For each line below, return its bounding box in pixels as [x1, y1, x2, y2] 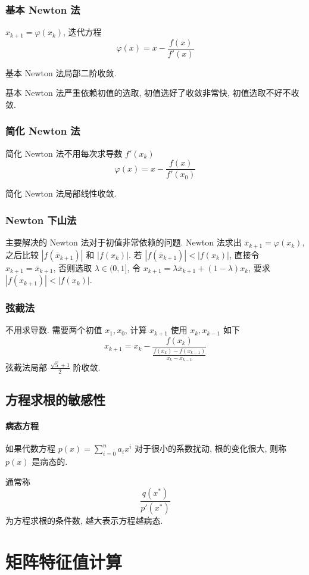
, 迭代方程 [63, 26, 102, 38]
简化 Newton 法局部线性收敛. [5, 187, 117, 200]
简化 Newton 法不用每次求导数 [5, 147, 123, 159]
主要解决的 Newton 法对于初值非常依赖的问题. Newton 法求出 [5, 236, 242, 248]
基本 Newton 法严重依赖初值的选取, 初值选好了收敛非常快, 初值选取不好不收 [5, 86, 299, 99]
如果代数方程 [5, 442, 55, 455]
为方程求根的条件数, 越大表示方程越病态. [5, 514, 163, 527]
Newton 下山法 [5, 212, 77, 227]
